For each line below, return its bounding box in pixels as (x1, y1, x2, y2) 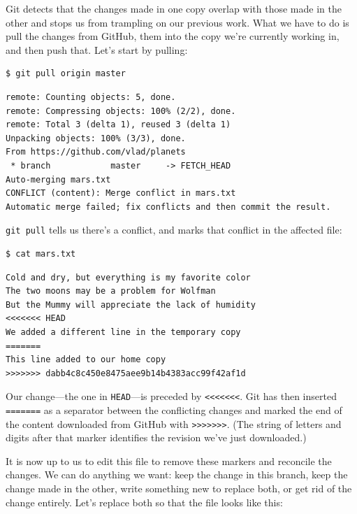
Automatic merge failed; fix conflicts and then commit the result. (6, 201, 331, 212)
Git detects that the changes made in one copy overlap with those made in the (6, 1, 342, 15)
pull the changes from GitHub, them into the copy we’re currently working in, (6, 29, 340, 43)
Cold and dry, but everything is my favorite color (6, 272, 251, 283)
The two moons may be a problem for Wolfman (6, 286, 216, 297)
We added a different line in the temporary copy (6, 327, 241, 337)
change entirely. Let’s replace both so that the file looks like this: (6, 494, 283, 509)
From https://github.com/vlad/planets (6, 147, 186, 157)
